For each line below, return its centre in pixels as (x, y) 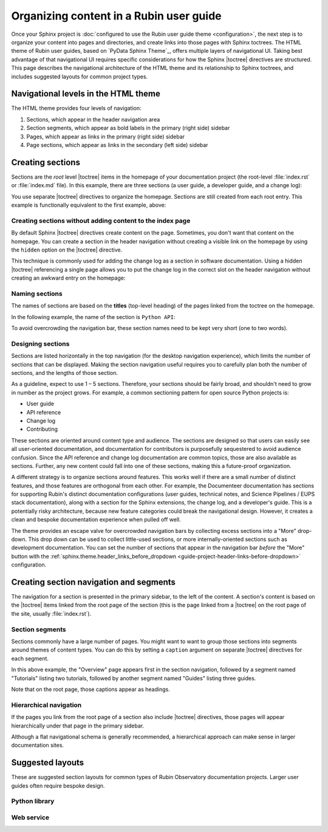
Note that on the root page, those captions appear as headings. (91, 689)
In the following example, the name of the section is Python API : (93, 317)
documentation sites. (37, 745)
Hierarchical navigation (46, 705)
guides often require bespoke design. (58, 786)
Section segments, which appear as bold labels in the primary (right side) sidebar (128, 128)
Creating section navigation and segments (94, 582)
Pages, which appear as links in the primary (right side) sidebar (106, 136)
